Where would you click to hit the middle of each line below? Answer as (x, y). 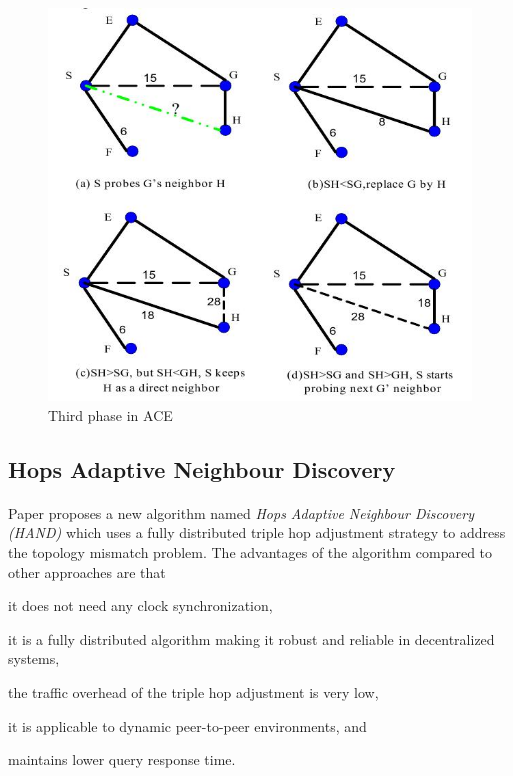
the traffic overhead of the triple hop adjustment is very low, (193, 691)
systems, (34, 658)
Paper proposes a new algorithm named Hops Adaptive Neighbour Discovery (241, 512)
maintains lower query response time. (122, 759)
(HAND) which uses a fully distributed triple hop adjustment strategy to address (257, 532)
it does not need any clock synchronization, (140, 605)
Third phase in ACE (110, 414)
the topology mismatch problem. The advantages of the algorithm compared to (250, 551)
